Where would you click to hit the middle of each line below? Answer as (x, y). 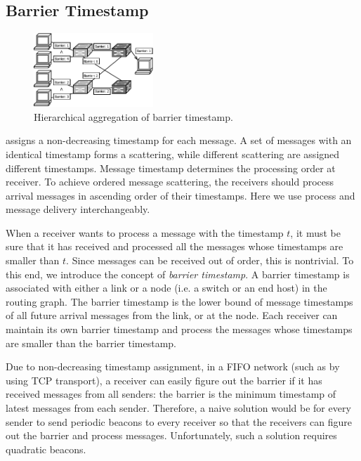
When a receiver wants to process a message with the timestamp (145, 232)
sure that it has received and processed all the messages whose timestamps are (175, 246)
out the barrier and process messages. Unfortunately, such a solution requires (171, 435)
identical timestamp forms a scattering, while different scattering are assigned (173, 154)
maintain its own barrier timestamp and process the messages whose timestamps (179, 329)
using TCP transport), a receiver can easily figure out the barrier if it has (164, 380)
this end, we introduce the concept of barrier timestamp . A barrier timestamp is (178, 274)
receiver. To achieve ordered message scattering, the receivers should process (170, 182)
